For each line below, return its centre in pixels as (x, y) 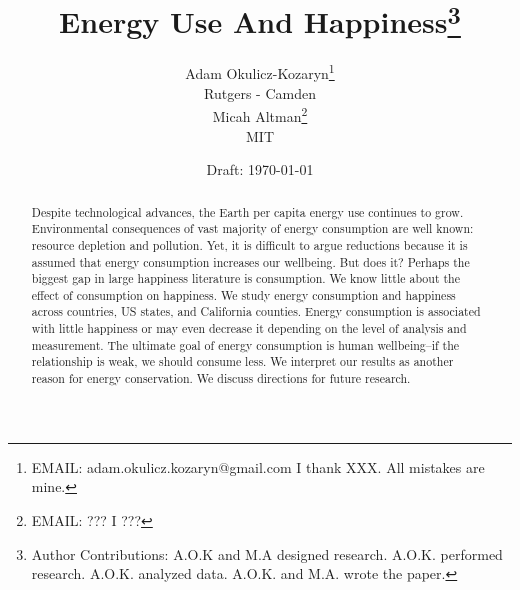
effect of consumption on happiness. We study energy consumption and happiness (243, 294)
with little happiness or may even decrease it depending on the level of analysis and (249, 328)
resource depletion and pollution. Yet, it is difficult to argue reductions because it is (249, 244)
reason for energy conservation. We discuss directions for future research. (221, 378)
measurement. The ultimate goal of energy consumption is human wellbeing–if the (245, 344)
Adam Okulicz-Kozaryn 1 (260, 72)
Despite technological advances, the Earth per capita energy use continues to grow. (247, 211)
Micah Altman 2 (260, 114)
